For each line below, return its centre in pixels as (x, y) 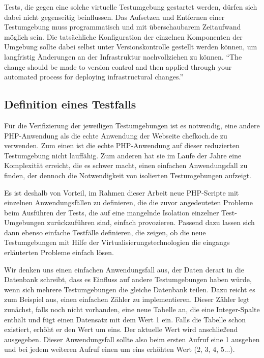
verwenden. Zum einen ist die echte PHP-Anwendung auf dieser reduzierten (122, 145)
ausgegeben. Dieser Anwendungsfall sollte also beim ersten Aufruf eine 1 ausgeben (132, 339)
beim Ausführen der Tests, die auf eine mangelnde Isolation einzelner (112, 212)
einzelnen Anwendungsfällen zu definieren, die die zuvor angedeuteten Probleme (128, 202)
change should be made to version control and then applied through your (118, 66)
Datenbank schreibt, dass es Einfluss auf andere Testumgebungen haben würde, (128, 279)
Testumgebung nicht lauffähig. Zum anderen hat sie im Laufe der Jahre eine (123, 155)
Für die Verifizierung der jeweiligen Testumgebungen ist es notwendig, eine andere (132, 125)
